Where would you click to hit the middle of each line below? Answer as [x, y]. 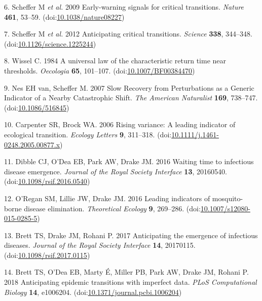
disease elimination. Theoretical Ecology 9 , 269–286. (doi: [112, 208]
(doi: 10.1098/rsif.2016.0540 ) [47, 181]
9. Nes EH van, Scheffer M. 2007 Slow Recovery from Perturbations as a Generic [129, 87]
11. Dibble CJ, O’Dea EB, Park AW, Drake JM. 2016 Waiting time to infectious [129, 161]
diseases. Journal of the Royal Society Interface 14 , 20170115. [100, 245]
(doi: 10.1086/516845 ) [37, 107]
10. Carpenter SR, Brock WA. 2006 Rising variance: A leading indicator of [120, 124]
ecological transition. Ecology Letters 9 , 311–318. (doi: [88, 134]
